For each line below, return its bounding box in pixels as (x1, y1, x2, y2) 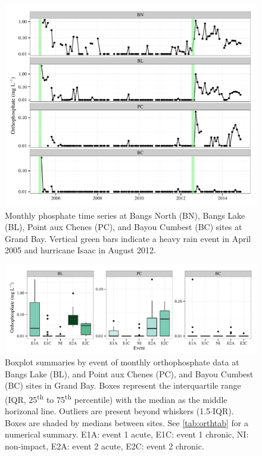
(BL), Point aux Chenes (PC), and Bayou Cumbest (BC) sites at (5, 221, 242, 233)
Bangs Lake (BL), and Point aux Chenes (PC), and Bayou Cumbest (5, 367, 254, 380)
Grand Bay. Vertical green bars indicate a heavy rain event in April (5, 232, 251, 244)
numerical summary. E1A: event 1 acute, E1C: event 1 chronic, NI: (5, 428, 249, 441)
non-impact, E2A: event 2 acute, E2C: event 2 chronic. (5, 439, 204, 452)
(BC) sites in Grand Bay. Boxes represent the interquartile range (5, 379, 241, 392)
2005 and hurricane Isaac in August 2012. (5, 244, 156, 256)
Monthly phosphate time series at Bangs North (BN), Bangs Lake (5, 209, 245, 221)
